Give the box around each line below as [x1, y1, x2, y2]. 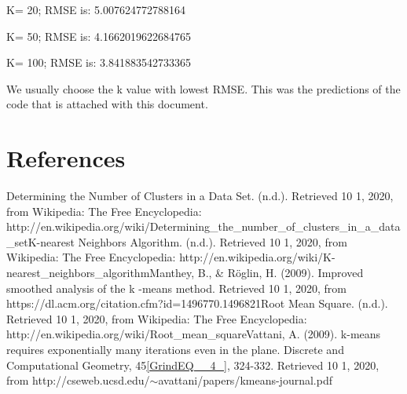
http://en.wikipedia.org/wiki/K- [179, 249, 335, 265]
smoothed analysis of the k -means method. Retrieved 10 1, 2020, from [6, 279, 346, 296]
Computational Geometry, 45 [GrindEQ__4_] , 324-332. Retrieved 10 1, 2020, [6, 356, 379, 373]
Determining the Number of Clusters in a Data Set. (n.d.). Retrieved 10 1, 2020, [6, 188, 394, 204]
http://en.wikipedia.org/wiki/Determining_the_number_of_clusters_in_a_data [6, 218, 401, 235]
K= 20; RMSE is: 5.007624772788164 [6, 2, 185, 17]
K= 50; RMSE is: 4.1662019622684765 [6, 27, 191, 44]
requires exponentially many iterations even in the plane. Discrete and [6, 341, 344, 358]
